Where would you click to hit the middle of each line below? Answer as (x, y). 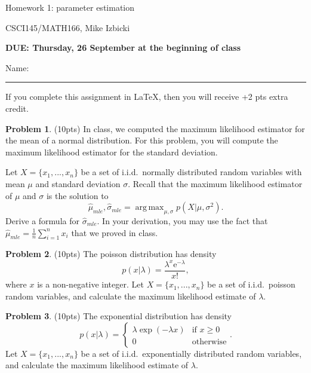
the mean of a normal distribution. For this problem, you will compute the (142, 140)
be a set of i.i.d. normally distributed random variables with (191, 172)
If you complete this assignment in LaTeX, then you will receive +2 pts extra (147, 97)
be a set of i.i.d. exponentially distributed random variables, (191, 353)
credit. (17, 108)
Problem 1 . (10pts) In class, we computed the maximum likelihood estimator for (155, 128)
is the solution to (77, 195)
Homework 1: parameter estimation (70, 7)
